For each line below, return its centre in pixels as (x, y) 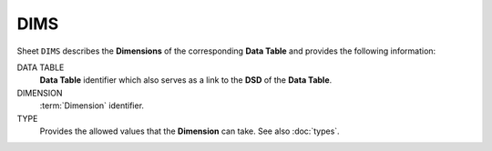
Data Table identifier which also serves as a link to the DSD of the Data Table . (186, 80)
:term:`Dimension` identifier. (92, 106)
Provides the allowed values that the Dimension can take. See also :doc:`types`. (190, 131)
